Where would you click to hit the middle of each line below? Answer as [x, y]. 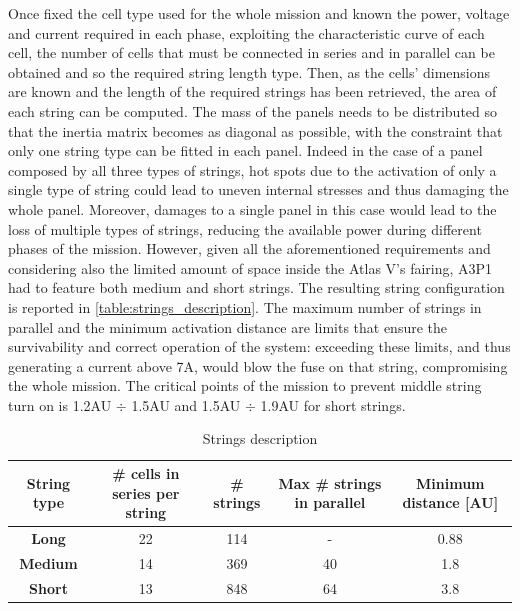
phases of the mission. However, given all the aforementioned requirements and [249, 248]
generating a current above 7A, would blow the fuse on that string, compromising [258, 365]
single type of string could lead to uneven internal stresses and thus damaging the [258, 189]
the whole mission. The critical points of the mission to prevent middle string [245, 385]
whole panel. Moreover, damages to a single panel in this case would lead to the [252, 208]
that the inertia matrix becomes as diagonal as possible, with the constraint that [255, 130]
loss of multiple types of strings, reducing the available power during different [245, 228]
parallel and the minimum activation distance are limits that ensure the [228, 326]
